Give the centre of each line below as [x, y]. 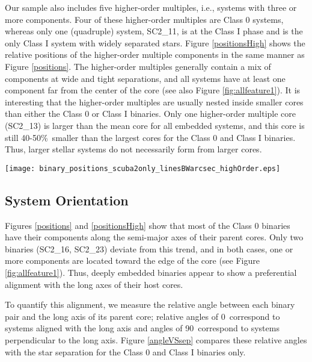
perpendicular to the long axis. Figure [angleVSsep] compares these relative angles [156, 339]
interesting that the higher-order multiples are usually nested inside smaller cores [154, 101]
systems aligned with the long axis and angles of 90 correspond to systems [142, 328]
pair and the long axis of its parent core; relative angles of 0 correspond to [142, 316]
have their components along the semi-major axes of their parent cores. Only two [154, 237]
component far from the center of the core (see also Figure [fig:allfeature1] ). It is [153, 90]
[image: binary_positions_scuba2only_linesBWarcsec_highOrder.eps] [143, 168]
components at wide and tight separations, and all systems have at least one [145, 78]
